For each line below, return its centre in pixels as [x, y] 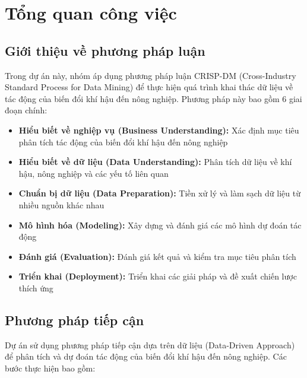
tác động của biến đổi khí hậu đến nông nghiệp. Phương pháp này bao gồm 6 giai [153, 98]
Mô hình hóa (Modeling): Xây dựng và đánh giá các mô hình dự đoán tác [160, 225]
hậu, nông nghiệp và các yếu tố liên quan [94, 173]
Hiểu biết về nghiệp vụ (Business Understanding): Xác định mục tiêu [159, 130]
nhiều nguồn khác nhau [61, 204]
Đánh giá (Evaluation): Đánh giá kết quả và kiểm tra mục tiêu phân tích [157, 256]
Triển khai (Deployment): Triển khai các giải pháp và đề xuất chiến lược [158, 276]
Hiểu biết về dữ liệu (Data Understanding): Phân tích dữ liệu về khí [155, 162]
